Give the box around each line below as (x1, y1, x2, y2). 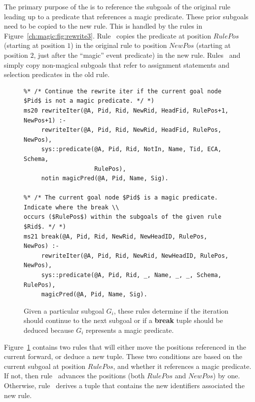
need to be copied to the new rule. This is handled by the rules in (4, 21, 203, 31)
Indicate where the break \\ (24, 203, 119, 211)
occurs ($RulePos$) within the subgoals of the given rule (24, 213, 221, 221)
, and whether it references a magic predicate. (113, 361, 252, 371)
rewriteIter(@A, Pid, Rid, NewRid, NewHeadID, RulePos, (41, 252, 229, 259)
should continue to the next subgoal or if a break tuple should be (24, 315, 223, 325)
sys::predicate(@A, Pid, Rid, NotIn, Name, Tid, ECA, (41, 146, 221, 153)
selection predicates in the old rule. (4, 69, 110, 80)
